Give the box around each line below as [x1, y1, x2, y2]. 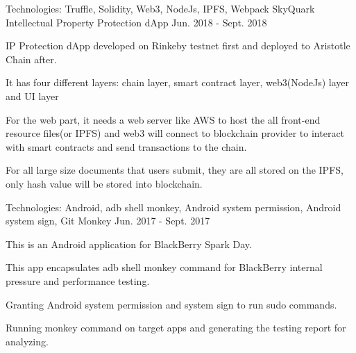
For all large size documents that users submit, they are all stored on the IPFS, [6, 163, 344, 177]
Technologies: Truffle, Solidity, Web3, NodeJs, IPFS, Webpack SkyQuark [6, 1, 315, 15]
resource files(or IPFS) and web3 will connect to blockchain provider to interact [6, 126, 345, 140]
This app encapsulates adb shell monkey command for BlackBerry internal [6, 260, 323, 274]
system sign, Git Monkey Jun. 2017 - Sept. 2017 [6, 213, 210, 228]
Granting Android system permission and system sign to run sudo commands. [6, 297, 337, 311]
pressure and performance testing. [6, 273, 150, 288]
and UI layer [6, 88, 59, 103]
